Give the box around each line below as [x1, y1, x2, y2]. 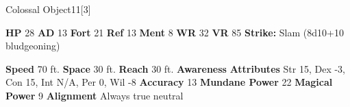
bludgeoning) [5, 38, 60, 53]
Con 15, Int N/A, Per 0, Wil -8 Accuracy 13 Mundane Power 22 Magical [5, 75, 333, 89]
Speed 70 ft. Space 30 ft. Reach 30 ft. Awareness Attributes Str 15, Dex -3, [5, 61, 345, 75]
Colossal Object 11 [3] [5, 2, 91, 16]
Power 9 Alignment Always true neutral [5, 88, 184, 102]
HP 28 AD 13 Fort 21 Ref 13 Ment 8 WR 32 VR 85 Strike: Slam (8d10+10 [5, 25, 344, 39]
